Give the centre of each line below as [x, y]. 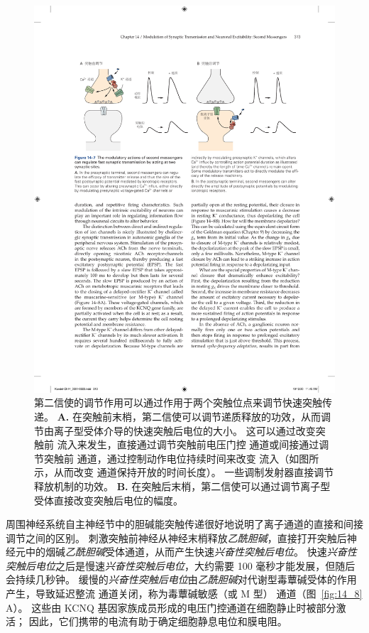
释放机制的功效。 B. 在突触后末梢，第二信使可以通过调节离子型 [182, 486]
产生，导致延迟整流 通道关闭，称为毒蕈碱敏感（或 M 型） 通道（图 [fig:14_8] [184, 594]
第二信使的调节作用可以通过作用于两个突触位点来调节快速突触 [178, 402]
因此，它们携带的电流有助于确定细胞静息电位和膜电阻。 [158, 621]
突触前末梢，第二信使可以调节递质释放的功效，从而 [201, 416]
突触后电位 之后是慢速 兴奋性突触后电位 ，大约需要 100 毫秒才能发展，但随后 [181, 565]
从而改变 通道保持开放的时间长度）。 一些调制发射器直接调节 [194, 472]
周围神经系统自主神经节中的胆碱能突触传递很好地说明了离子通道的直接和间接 [184, 524]
